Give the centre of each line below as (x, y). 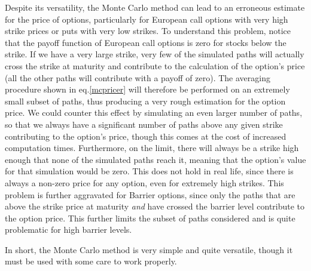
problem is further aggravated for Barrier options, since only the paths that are (150, 194)
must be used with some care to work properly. (91, 261)
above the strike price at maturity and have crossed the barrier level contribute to (155, 206)
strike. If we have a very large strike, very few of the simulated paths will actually (155, 54)
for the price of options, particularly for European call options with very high (147, 19)
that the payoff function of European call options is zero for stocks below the (146, 42)
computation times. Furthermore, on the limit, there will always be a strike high (152, 148)
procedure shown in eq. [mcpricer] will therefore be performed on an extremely (147, 89)
